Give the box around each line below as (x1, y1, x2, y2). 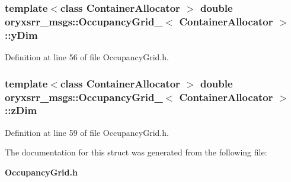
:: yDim (5, 27, 38, 42)
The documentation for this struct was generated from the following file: (5, 146, 267, 158)
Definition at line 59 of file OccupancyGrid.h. (5, 126, 169, 138)
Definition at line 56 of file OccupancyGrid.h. (5, 51, 169, 63)
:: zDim (5, 103, 37, 118)
